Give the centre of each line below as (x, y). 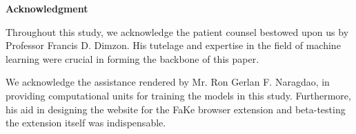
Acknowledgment (47, 8)
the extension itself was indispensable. (86, 123)
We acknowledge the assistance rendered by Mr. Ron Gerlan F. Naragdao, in (168, 82)
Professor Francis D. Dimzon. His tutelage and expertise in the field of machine (173, 45)
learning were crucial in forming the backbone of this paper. (132, 58)
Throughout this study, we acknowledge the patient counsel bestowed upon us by (177, 31)
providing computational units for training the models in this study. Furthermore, (178, 95)
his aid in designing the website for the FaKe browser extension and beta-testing (176, 109)
